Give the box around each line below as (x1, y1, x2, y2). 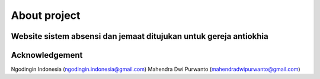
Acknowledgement (11, 50, 83, 60)
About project (11, 9, 81, 22)
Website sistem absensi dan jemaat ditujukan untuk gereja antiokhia (11, 31, 269, 41)
